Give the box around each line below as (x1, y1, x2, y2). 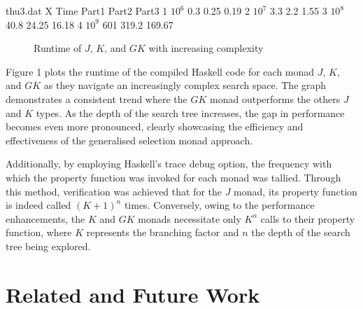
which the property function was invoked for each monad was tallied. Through (6, 170, 341, 184)
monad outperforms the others (210, 91, 341, 106)
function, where (6, 225, 72, 240)
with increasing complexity (148, 41, 264, 55)
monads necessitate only (138, 211, 241, 226)
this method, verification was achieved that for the (6, 184, 222, 198)
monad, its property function (234, 184, 357, 198)
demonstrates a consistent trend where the (6, 91, 187, 106)
